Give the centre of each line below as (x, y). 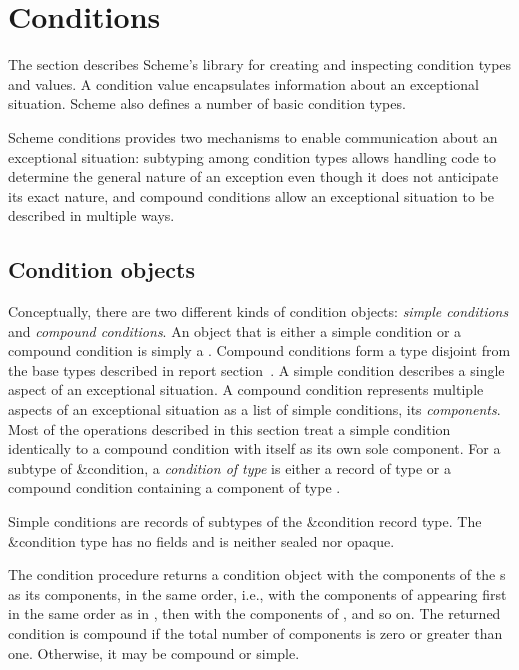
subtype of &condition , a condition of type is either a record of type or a (229, 467)
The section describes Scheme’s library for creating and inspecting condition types (260, 64)
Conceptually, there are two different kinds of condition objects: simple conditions (258, 311)
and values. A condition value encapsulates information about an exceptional (243, 83)
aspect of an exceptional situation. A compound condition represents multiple (246, 389)
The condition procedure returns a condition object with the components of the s (257, 574)
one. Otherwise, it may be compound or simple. (154, 652)
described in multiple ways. (91, 215)
